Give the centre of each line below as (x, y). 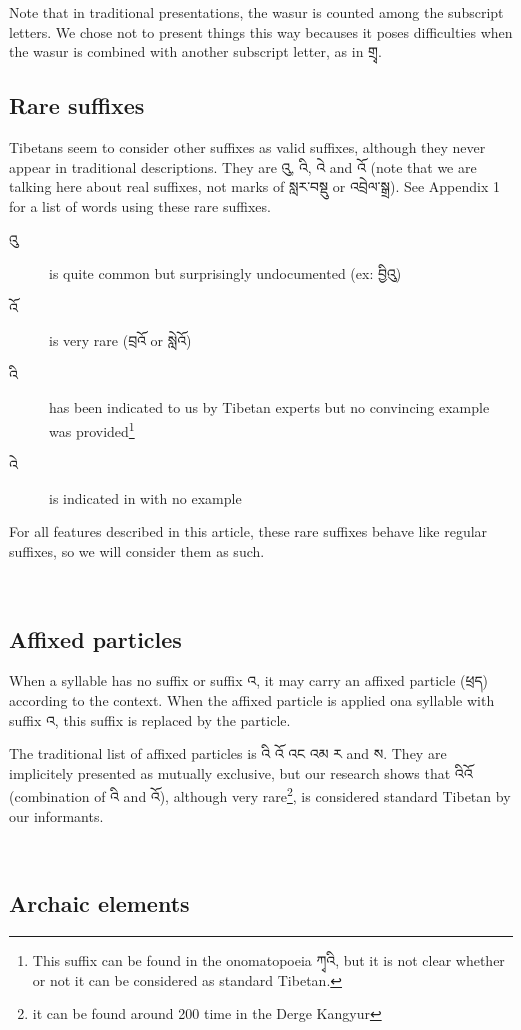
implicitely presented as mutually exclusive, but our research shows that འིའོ (241, 772)
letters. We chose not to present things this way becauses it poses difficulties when (261, 31)
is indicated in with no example (145, 497)
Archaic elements (99, 903)
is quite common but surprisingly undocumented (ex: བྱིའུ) (225, 272)
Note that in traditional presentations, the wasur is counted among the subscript (256, 12)
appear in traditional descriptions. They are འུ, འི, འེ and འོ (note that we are (243, 166)
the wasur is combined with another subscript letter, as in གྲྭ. (195, 51)
